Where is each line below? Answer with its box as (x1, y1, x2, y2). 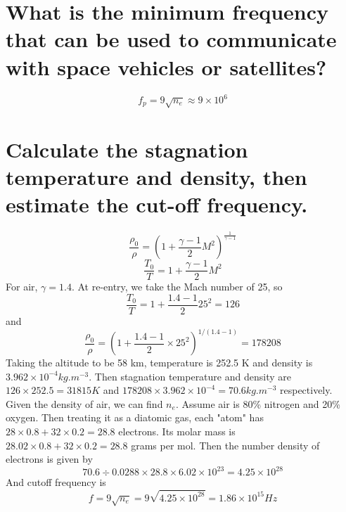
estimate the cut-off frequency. (6, 189, 308, 218)
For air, (6, 279, 38, 294)
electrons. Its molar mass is (118, 424, 236, 439)
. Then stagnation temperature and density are (89, 369, 291, 383)
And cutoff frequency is (6, 475, 106, 489)
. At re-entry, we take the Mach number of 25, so (71, 279, 283, 294)
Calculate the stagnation (6, 134, 248, 163)
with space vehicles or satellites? (6, 52, 327, 81)
